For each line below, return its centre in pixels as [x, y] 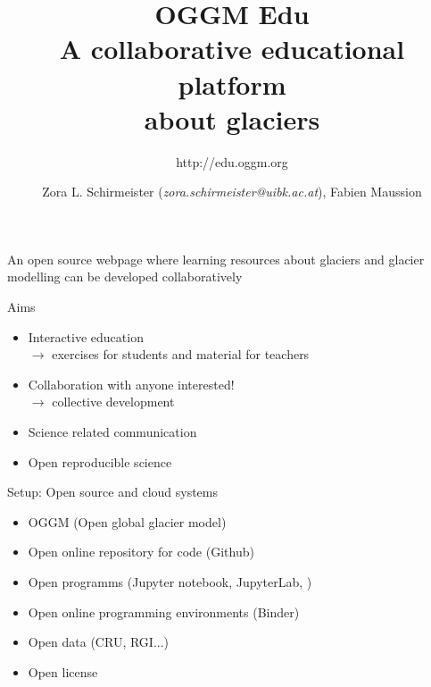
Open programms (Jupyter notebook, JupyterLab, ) [170, 582]
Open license [63, 671]
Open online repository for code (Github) [141, 552]
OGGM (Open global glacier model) [127, 521]
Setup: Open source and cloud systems [113, 492]
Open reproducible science [100, 461]
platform [232, 84]
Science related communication [112, 432]
